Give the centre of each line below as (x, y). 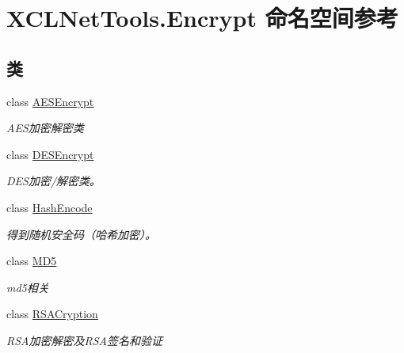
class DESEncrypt (50, 154)
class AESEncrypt (50, 101)
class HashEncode (50, 207)
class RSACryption (52, 314)
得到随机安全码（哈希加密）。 (81, 234)
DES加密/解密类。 (54, 181)
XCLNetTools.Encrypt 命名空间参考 (202, 18)
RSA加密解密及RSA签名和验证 (84, 340)
